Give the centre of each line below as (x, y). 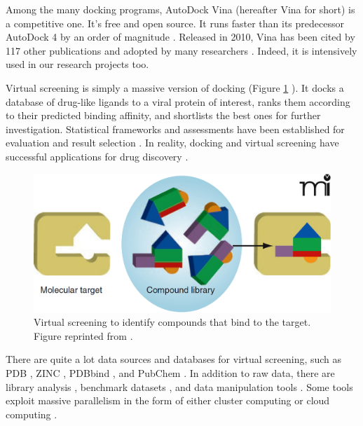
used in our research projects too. (77, 64)
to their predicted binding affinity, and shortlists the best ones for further (163, 115)
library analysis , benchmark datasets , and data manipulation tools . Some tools (179, 386)
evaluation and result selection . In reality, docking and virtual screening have (172, 143)
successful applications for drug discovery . (97, 156)
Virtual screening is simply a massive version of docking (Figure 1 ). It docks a (175, 87)
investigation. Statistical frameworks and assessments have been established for (175, 129)
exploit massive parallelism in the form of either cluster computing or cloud (168, 400)
